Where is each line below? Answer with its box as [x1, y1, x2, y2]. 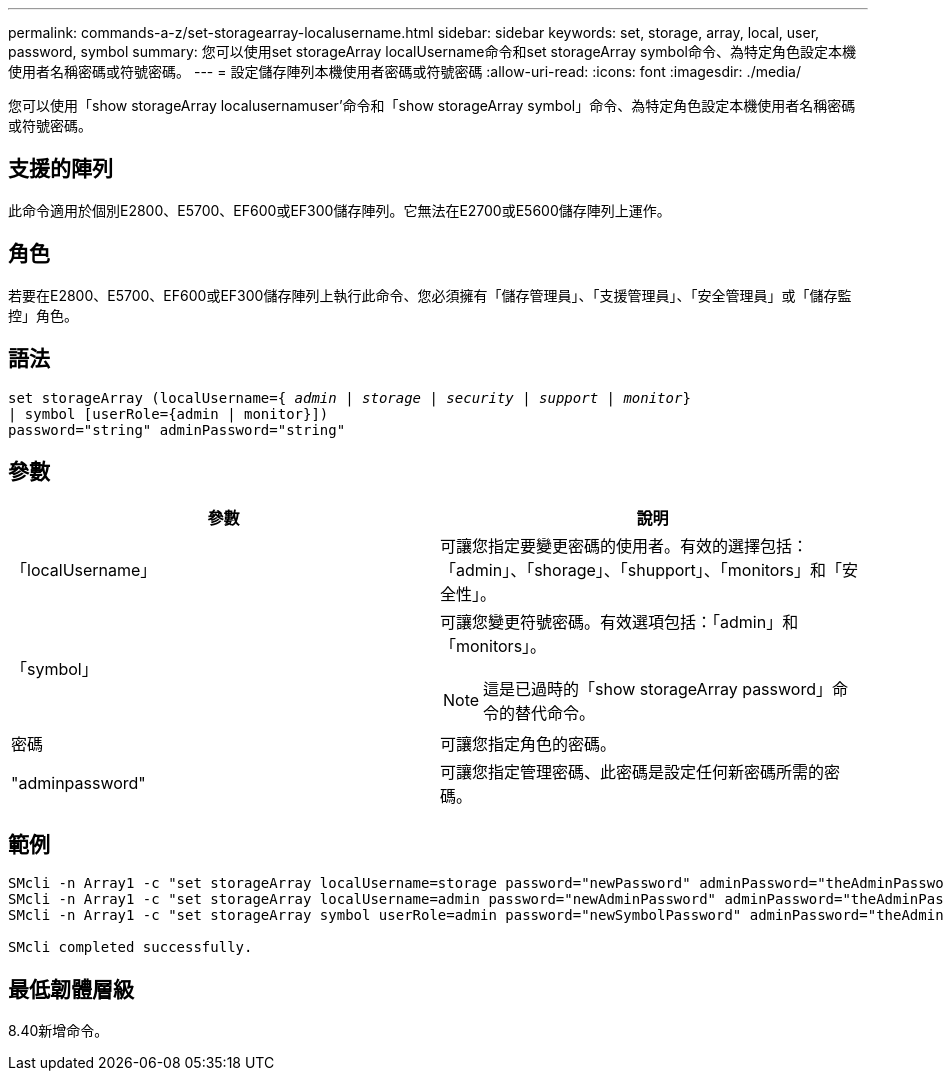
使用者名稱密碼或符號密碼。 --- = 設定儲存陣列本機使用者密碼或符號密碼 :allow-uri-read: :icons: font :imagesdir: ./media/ [8, 63, 801, 80]
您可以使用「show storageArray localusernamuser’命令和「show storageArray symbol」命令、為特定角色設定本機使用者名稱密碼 [8, 97, 856, 114]
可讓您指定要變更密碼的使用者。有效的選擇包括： [440, 536, 809, 557]
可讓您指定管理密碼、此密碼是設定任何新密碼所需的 [440, 762, 825, 783]
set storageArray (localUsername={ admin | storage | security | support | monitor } [8, 389, 691, 406]
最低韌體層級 [8, 976, 134, 1002]
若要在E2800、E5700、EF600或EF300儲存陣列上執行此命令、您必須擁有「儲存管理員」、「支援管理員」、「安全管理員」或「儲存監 [8, 286, 852, 304]
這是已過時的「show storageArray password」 [483, 679, 832, 700]
